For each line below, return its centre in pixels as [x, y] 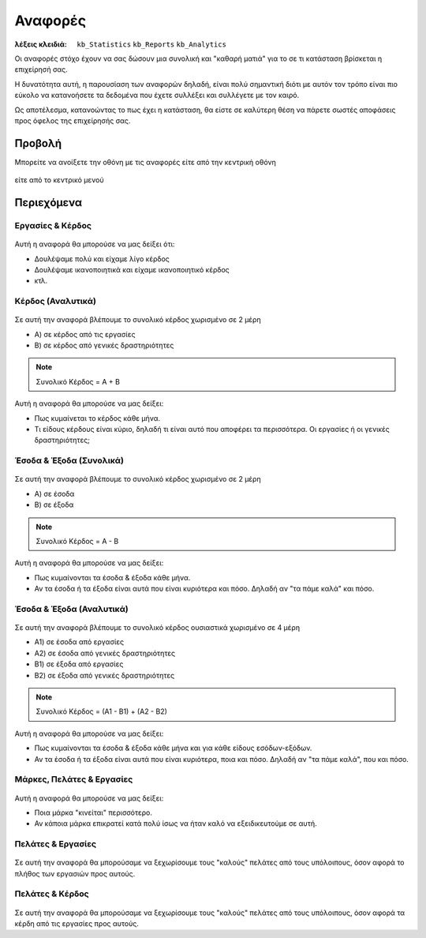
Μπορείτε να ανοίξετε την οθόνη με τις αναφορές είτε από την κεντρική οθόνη [145, 162]
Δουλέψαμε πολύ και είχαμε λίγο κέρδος [102, 259]
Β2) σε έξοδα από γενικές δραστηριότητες [105, 675]
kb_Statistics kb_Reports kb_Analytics [151, 44]
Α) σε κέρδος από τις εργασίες [85, 334]
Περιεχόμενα [49, 203]
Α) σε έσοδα [54, 493]
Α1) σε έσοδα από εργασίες [79, 642]
